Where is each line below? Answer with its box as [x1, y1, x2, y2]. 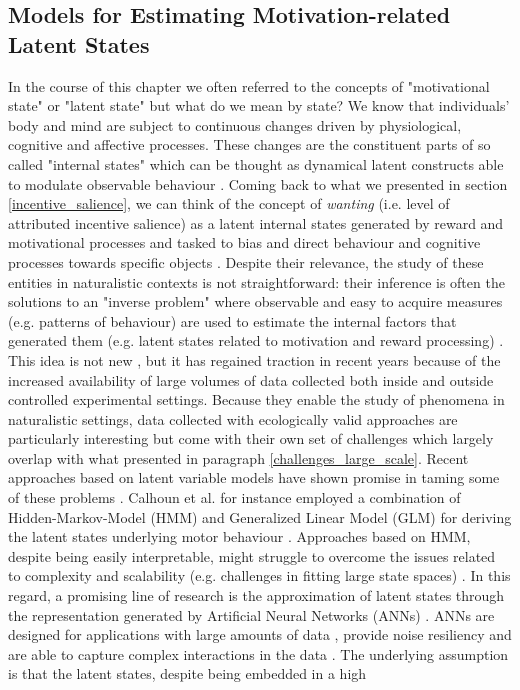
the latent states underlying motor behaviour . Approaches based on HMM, [8, 526, 471, 547]
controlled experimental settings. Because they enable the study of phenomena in [8, 389, 505, 410]
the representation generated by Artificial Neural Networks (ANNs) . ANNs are [8, 604, 495, 625]
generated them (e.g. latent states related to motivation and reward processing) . [8, 330, 504, 351]
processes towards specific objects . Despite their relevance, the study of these [8, 251, 484, 272]
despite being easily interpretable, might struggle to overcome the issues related [8, 545, 496, 566]
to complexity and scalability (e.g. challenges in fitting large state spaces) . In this [8, 565, 511, 586]
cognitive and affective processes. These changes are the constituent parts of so [8, 134, 491, 155]
